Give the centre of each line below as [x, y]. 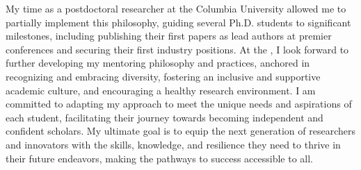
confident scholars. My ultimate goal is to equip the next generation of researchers [181, 131]
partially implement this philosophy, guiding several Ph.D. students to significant [178, 22]
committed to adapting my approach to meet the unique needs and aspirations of [179, 104]
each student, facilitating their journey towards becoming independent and [165, 117]
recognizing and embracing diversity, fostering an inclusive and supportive [163, 76]
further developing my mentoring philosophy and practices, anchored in [158, 63]
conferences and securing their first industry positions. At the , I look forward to [177, 49]
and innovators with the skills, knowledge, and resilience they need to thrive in [173, 144]
